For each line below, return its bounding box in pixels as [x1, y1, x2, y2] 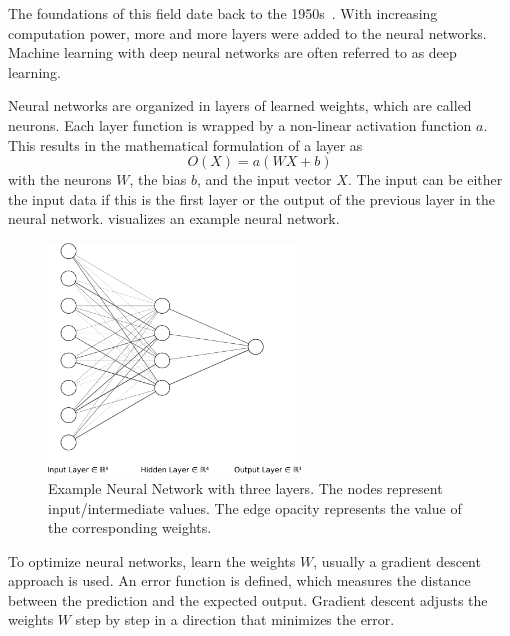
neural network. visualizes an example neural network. [8, 208, 340, 229]
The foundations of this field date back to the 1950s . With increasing [8, 3, 438, 23]
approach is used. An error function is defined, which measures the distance [8, 570, 471, 591]
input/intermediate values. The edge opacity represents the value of [48, 497, 462, 518]
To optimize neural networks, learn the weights [8, 550, 296, 571]
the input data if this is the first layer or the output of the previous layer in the [8, 188, 496, 209]
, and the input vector [197, 169, 332, 190]
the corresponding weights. [48, 517, 212, 538]
